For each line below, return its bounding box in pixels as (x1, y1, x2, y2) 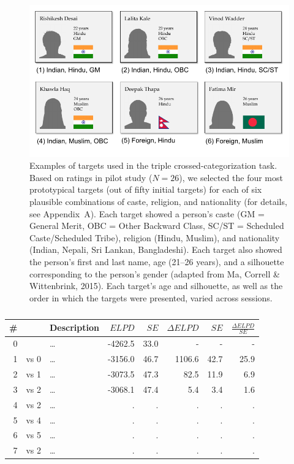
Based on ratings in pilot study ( (29, 171, 153, 184)
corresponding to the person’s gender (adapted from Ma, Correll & (29, 267, 280, 280)
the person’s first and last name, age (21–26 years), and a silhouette (29, 255, 284, 268)
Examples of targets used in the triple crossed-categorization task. (29, 159, 277, 172)
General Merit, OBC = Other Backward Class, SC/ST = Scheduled (29, 219, 284, 232)
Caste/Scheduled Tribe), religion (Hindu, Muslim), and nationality (29, 231, 280, 244)
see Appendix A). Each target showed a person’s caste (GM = (29, 207, 265, 220)
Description (50, 321, 100, 334)
